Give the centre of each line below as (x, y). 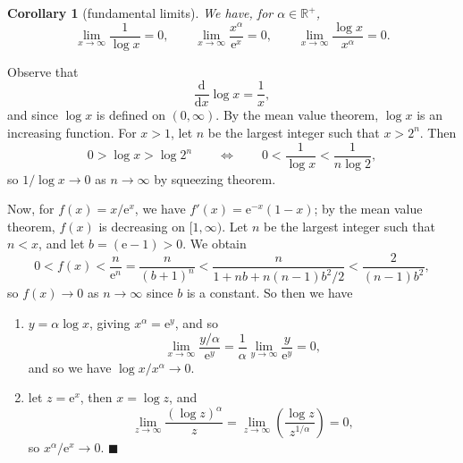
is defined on (130, 115)
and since (33, 115)
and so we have (70, 367)
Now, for (31, 209)
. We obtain (215, 244)
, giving (109, 323)
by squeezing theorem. (215, 178)
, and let (62, 244)
